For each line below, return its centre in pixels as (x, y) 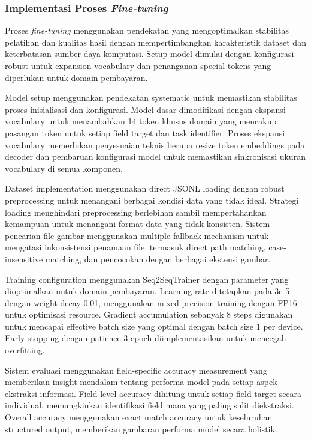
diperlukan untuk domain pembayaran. (76, 77)
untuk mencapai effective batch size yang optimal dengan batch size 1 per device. (154, 326)
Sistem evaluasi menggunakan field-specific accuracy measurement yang (136, 370)
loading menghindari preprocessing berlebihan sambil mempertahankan (136, 212)
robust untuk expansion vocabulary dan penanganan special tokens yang (138, 65)
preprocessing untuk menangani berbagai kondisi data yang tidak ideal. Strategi (152, 200)
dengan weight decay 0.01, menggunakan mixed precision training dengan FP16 (151, 302)
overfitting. (25, 350)
